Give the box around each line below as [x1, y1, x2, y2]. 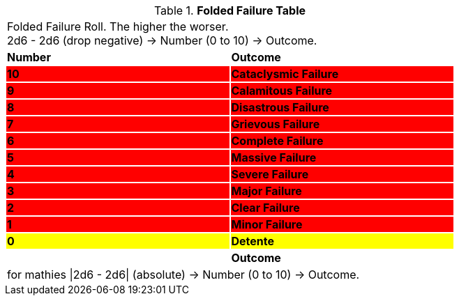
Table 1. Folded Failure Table [153, 3, 306, 17]
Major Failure [231, 184, 302, 198]
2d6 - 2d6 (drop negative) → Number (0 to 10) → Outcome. [7, 33, 317, 47]
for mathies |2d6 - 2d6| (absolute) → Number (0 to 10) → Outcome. [7, 268, 360, 281]
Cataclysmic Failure [231, 67, 339, 81]
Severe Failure [231, 167, 309, 181]
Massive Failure [231, 150, 317, 164]
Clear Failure [231, 201, 300, 215]
